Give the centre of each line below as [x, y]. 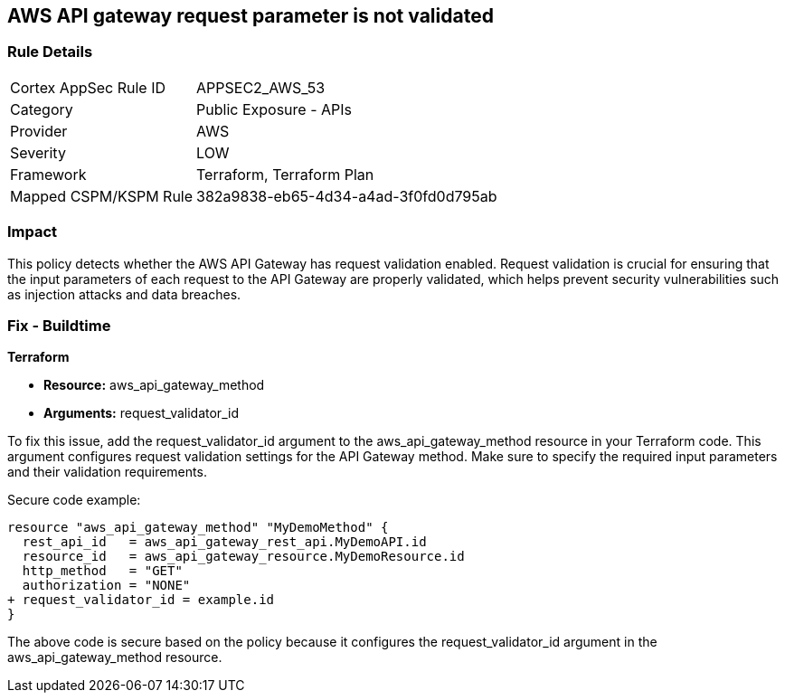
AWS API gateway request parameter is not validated [251, 16]
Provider [39, 131]
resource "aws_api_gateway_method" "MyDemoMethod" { [198, 528]
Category [42, 109]
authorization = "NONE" [106, 586]
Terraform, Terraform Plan [285, 174]
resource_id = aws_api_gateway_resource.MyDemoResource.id [243, 557]
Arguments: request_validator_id [141, 413]
